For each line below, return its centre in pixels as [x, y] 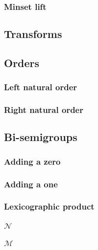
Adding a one [31, 184]
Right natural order [44, 110]
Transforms [33, 34]
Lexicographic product [49, 206]
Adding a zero [32, 161]
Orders [22, 63]
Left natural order [41, 87]
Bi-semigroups [41, 137]
